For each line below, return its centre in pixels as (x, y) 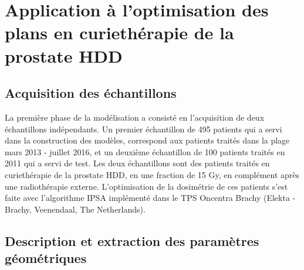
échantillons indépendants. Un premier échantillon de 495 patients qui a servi (143, 129)
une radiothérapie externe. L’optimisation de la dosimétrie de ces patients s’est (146, 186)
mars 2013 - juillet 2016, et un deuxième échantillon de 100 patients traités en (145, 151)
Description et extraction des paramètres (132, 240)
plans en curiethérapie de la (119, 33)
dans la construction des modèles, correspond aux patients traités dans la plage (147, 140)
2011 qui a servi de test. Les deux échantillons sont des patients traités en (137, 163)
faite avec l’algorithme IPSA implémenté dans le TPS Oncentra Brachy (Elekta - (150, 198)
